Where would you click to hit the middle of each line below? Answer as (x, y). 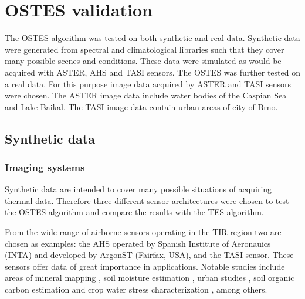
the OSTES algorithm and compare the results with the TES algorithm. (134, 212)
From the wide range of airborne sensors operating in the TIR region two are (143, 232)
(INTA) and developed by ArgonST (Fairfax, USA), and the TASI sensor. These (149, 255)
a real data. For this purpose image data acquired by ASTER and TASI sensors (148, 84)
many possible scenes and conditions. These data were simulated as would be (143, 61)
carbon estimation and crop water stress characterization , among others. (136, 289)
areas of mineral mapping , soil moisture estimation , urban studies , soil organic (150, 278)
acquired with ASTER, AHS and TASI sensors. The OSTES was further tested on (152, 72)
